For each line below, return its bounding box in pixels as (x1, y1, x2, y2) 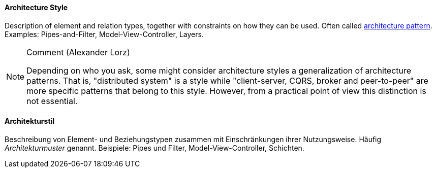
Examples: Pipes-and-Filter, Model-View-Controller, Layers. (5, 29, 204, 39)
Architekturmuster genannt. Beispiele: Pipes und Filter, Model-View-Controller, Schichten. (5, 143, 304, 152)
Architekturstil (5, 117, 55, 126)
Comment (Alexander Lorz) (26, 47, 130, 57)
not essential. (26, 95, 78, 106)
